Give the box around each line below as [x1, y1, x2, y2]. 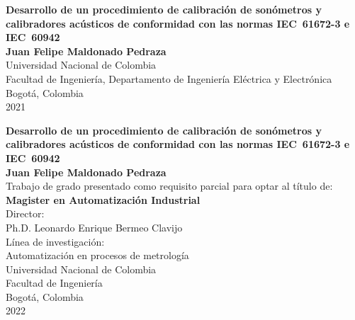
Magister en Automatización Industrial [6, 192, 201, 207]
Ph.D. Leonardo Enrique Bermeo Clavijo [6, 219, 183, 234]
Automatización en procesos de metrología [6, 248, 189, 263]
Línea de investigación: [6, 234, 105, 248]
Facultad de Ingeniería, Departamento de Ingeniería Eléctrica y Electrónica [6, 71, 332, 86]
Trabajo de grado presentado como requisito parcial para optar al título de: [6, 178, 333, 193]
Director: [6, 206, 45, 221]
